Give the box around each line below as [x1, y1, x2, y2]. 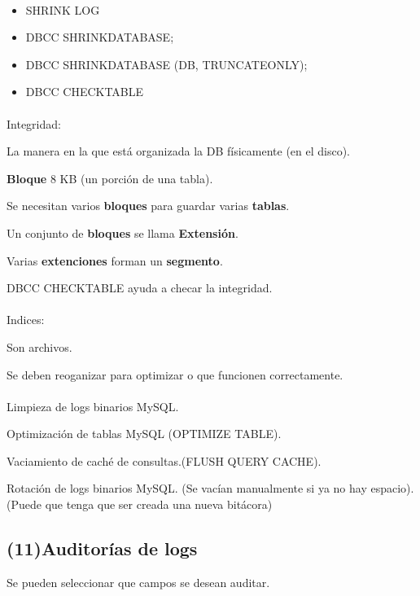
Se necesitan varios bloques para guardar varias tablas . [7, 197, 290, 214]
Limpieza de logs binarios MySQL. [7, 397, 179, 414]
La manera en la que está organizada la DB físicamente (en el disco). [7, 142, 351, 160]
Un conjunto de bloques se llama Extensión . [7, 224, 238, 241]
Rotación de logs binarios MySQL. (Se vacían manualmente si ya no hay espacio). [7, 480, 414, 497]
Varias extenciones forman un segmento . [7, 252, 223, 269]
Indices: [7, 311, 45, 328]
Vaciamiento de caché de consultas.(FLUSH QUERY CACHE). [7, 452, 322, 469]
